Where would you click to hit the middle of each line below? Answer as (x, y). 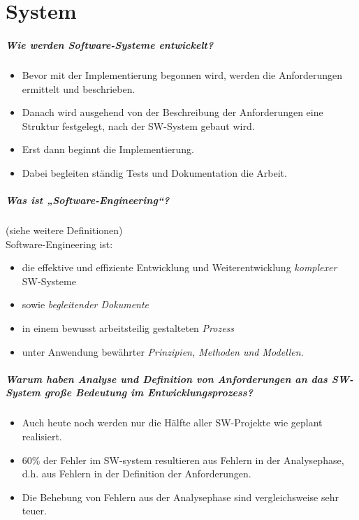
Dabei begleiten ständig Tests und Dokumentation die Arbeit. (154, 172)
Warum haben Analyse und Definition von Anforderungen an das (167, 378)
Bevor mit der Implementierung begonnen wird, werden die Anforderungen (182, 74)
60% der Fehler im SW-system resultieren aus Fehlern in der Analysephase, (183, 460)
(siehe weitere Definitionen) (64, 230)
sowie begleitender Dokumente (86, 304)
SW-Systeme (49, 281)
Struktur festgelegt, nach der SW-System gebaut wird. (138, 125)
